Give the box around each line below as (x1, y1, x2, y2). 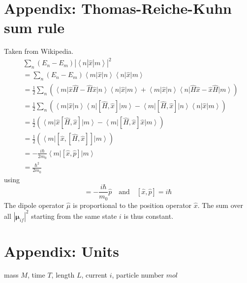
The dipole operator (4, 200, 64, 210)
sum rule (4, 17, 65, 38)
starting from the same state (31, 210, 117, 221)
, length (51, 269, 75, 280)
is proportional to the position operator (72, 200, 192, 210)
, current (81, 269, 108, 280)
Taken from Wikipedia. (4, 46, 74, 56)
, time (27, 269, 45, 280)
